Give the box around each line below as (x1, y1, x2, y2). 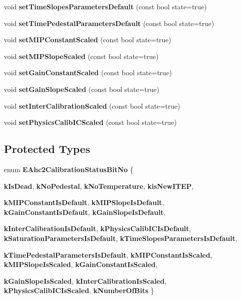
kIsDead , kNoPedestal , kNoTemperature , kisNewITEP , (4, 180, 194, 191)
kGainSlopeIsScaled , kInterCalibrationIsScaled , (4, 275, 167, 286)
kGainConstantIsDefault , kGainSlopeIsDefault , (4, 207, 166, 217)
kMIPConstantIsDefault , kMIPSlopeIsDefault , (4, 197, 164, 208)
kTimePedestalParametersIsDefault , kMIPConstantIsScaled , (4, 249, 212, 260)
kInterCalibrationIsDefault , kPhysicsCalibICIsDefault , (4, 223, 191, 234)
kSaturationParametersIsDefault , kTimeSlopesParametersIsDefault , (4, 233, 238, 243)
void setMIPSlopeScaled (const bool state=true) (4, 51, 159, 61)
